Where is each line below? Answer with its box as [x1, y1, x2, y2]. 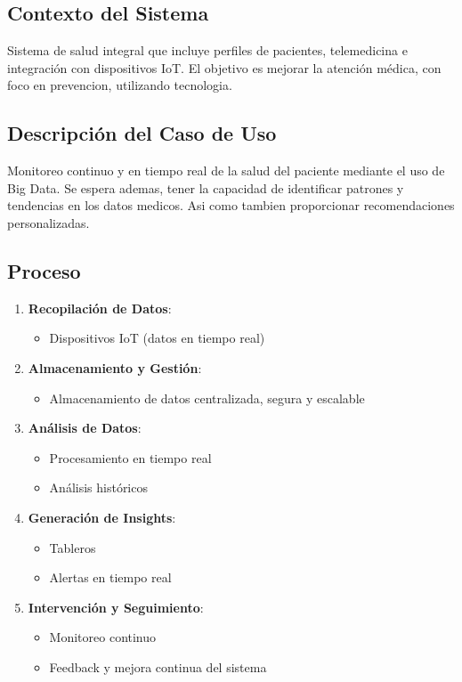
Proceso [7, 256, 81, 284]
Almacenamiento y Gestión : [28, 358, 202, 377]
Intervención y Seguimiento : [28, 597, 204, 616]
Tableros [49, 538, 96, 556]
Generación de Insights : [28, 507, 176, 526]
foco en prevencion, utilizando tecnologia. [7, 76, 232, 94]
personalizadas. [7, 213, 90, 231]
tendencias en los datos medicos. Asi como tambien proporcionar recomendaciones [7, 196, 455, 215]
